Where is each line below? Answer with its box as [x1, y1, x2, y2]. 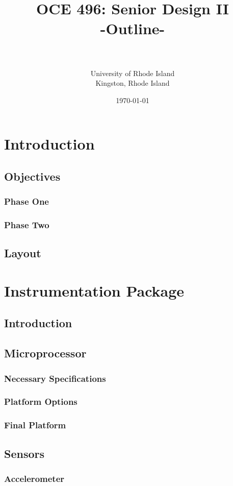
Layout [4, 245, 41, 261]
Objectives [4, 168, 61, 184]
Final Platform [4, 419, 66, 431]
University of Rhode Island [90, 67, 175, 78]
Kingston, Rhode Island [95, 78, 170, 88]
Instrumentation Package [4, 280, 185, 301]
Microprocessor [4, 345, 87, 361]
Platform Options [4, 395, 77, 408]
